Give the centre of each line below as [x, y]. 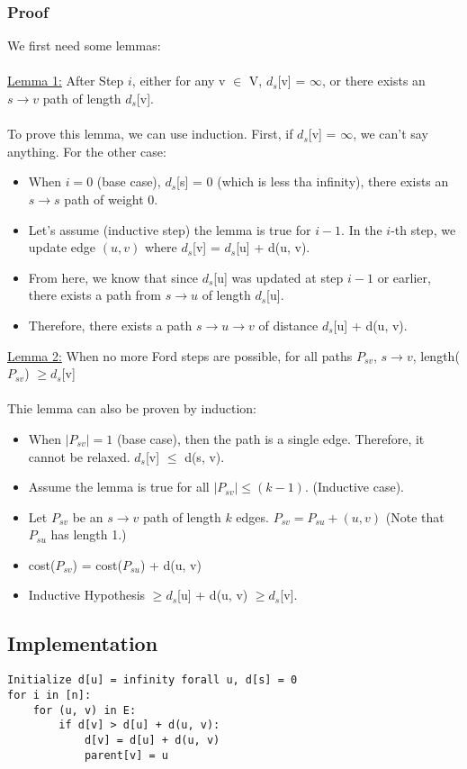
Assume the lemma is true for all [119, 487]
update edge [62, 247]
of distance [288, 325]
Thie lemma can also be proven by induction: [132, 408]
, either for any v [179, 81]
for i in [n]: [49, 695]
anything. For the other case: [87, 151]
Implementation [83, 643]
